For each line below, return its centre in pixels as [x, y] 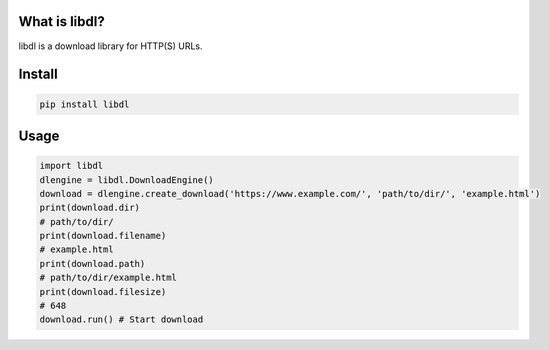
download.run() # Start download [121, 319]
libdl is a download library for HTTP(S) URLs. [110, 46]
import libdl [71, 166]
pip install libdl [84, 104]
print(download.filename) [103, 236]
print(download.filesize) [103, 291]
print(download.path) [92, 263]
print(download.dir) [89, 208]
